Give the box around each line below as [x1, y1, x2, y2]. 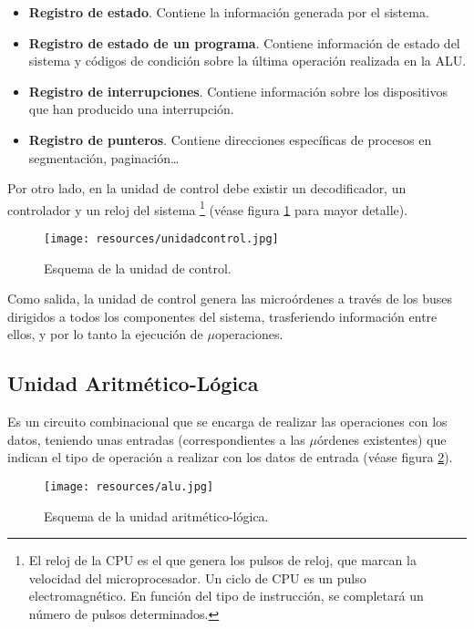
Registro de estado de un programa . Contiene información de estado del [28, 33, 460, 52]
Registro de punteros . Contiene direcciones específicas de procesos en [28, 129, 432, 149]
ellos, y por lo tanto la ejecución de [7, 325, 203, 344]
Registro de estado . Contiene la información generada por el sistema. [28, 3, 429, 21]
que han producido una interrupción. [28, 99, 234, 119]
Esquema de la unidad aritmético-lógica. [44, 506, 269, 525]
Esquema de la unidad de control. [44, 258, 232, 277]
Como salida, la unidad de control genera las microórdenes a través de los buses [7, 289, 452, 308]
